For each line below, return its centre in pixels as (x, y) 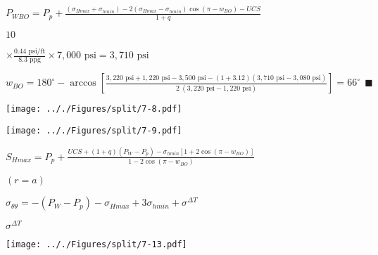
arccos (83, 83)
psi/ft (37, 52)
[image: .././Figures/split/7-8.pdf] (94, 109)
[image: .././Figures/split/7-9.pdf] (94, 130)
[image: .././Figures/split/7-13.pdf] (96, 245)
